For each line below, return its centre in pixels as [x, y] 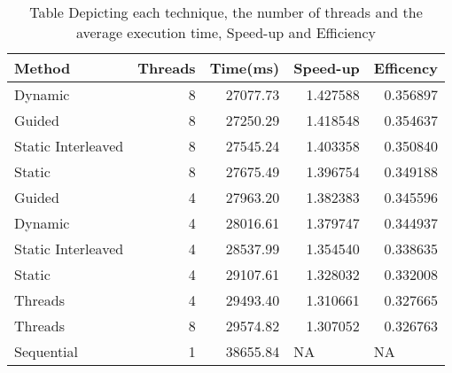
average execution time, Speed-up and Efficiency [226, 32]
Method [43, 68]
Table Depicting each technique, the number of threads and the [226, 12]
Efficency [405, 68]
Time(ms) [245, 68]
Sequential [47, 351]
